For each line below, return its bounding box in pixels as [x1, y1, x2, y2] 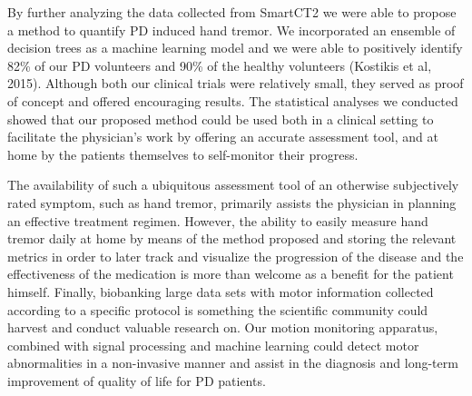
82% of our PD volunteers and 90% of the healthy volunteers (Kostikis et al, [7, 55, 432, 74]
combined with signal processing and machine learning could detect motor [7, 335, 419, 354]
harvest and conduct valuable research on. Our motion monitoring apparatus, [7, 318, 438, 337]
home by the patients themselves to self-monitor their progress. [7, 144, 359, 163]
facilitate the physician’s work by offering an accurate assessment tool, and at [7, 127, 438, 146]
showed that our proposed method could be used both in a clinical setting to [7, 109, 434, 128]
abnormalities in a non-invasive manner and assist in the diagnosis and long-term [7, 353, 458, 372]
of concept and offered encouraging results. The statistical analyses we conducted [7, 91, 458, 110]
